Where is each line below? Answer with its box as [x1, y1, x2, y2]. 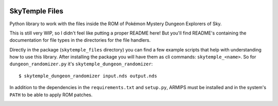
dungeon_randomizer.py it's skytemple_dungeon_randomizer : [9, 61, 153, 67]
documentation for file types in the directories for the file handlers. [9, 37, 151, 43]
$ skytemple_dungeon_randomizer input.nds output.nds [19, 73, 157, 79]
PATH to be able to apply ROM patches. [9, 92, 93, 98]
